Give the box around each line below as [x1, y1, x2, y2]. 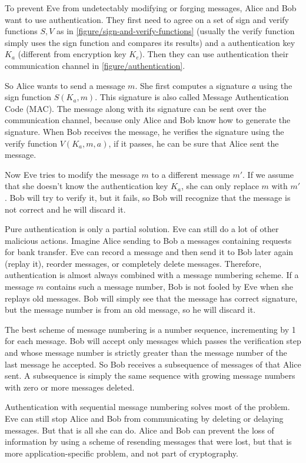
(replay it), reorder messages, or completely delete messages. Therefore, [5, 257, 262, 269]
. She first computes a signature [135, 79, 250, 91]
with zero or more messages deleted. [5, 381, 135, 393]
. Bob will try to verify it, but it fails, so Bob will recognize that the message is [5, 191, 291, 203]
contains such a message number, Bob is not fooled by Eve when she [46, 280, 294, 293]
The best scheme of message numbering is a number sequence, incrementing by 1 [5, 323, 296, 335]
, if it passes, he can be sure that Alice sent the [108, 137, 279, 149]
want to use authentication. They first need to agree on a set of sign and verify [5, 13, 290, 25]
